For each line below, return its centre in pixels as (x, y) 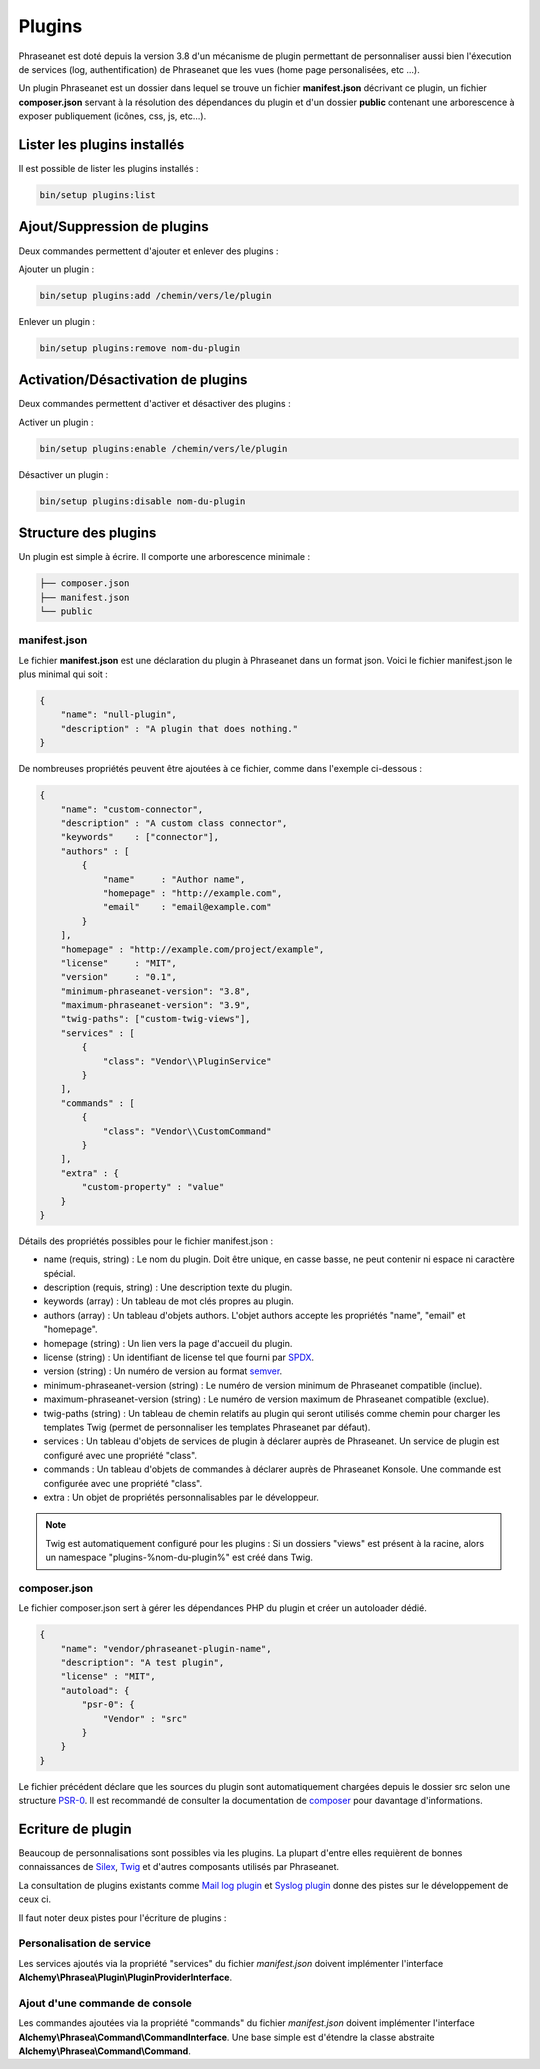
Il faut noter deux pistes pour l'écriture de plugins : (122, 1917)
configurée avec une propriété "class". (123, 1483)
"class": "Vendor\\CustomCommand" (187, 1131)
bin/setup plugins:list (98, 195)
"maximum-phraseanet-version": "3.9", (155, 1005)
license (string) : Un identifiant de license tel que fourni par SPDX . (179, 1357)
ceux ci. (35, 1899)
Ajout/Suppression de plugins (113, 226)
